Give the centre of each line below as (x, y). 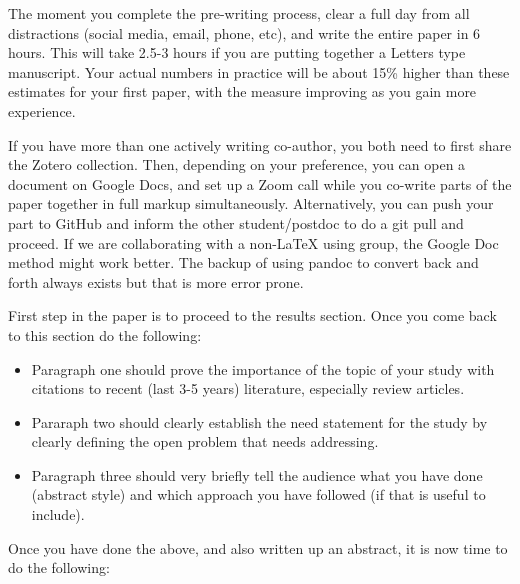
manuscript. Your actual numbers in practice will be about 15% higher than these (259, 71)
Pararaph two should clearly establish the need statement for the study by (259, 421)
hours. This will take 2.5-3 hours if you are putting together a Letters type (237, 52)
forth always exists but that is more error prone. (156, 281)
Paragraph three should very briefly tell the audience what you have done (257, 474)
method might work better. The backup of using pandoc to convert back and (243, 262)
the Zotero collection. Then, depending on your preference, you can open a (237, 164)
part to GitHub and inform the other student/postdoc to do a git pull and (236, 222)
